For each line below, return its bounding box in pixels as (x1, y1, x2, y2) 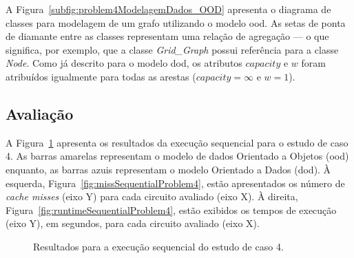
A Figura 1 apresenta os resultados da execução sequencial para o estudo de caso (6, 135, 348, 149)
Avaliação (6, 103, 74, 124)
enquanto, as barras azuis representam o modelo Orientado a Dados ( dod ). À (6, 162, 331, 176)
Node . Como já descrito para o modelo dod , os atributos (6, 56, 242, 70)
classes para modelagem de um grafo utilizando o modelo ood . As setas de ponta (6, 15, 346, 30)
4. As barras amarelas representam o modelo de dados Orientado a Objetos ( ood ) (6, 149, 349, 163)
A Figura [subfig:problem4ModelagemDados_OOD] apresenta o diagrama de (6, 2, 331, 16)
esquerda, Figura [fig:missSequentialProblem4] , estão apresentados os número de (6, 175, 345, 190)
